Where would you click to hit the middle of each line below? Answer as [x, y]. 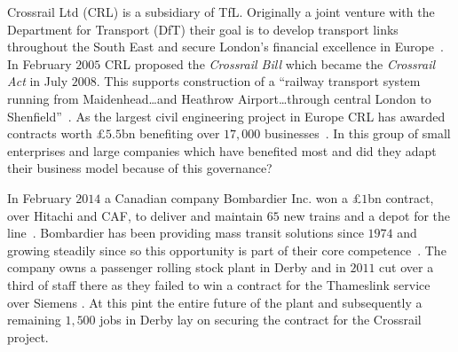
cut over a [407, 267]
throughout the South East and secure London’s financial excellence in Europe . [225, 47]
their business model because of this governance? [140, 168]
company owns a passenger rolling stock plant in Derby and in [177, 267]
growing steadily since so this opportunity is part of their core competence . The [227, 250]
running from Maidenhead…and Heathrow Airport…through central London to [219, 98]
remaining [34, 320]
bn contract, [401, 197]
